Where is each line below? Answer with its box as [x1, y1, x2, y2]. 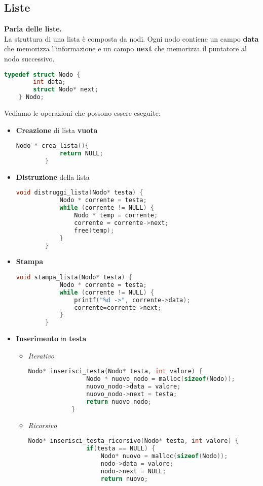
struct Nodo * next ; [33, 86, 99, 93]
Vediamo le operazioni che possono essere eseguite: [4, 108, 161, 118]
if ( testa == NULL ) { [86, 445, 156, 452]
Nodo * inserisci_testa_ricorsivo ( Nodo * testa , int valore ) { [28, 437, 239, 445]
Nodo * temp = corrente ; [74, 212, 158, 219]
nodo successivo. [4, 53, 55, 63]
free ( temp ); [74, 226, 115, 234]
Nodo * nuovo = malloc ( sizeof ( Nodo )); [100, 452, 228, 460]
